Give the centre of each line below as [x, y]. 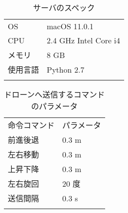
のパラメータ [55, 106]
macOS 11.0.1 [70, 26]
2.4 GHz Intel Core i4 [83, 40]
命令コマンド [31, 125]
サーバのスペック [64, 8]
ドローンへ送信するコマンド [55, 94]
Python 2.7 [66, 69]
